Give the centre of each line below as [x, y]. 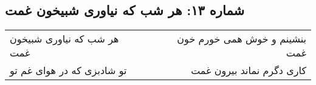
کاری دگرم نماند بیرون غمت [249, 70]
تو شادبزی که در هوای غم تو [68, 70]
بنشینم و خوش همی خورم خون [242, 39]
